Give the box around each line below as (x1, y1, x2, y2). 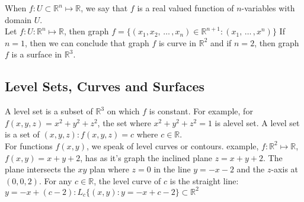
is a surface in (11, 48, 62, 60)
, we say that (81, 2, 128, 14)
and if (210, 36, 232, 49)
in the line (153, 163, 191, 175)
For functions (5, 139, 53, 152)
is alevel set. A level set (215, 116, 300, 129)
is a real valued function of (137, 2, 234, 14)
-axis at (271, 163, 299, 175)
